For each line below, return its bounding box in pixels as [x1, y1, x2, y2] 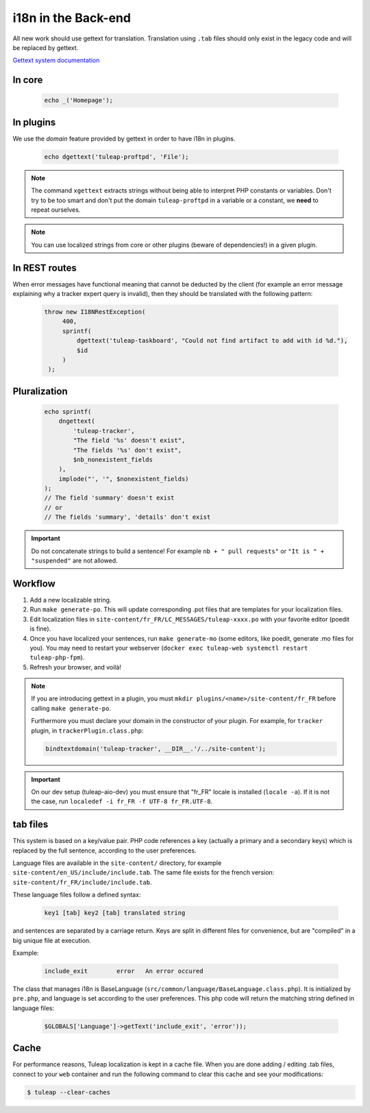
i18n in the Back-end [12, 10, 132, 25]
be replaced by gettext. [12, 43, 79, 51]
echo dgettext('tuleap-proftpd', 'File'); [44, 153, 189, 160]
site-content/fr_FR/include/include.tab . [12, 878, 152, 886]
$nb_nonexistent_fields [73, 456, 153, 463]
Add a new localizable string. [29, 596, 112, 604]
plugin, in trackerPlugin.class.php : [31, 726, 144, 735]
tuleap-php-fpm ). [29, 653, 85, 661]
